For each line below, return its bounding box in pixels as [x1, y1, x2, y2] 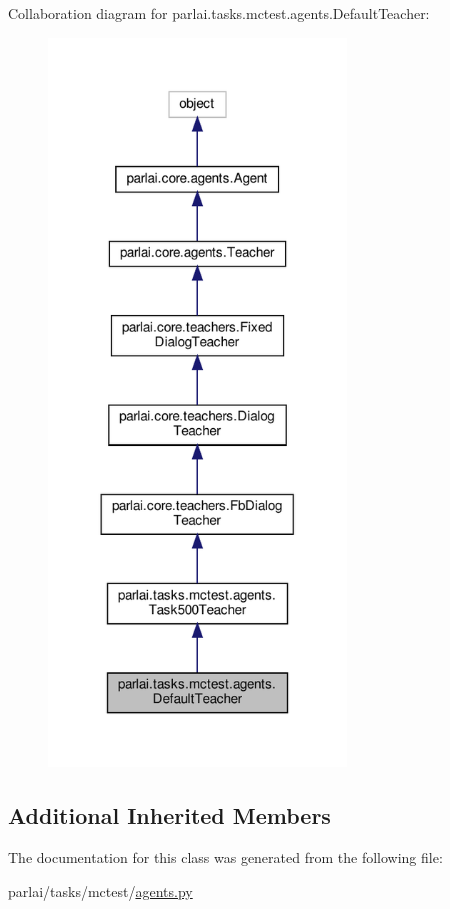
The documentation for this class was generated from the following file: [8, 847, 443, 868]
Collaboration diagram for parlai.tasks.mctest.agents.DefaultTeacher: [8, 3, 430, 23]
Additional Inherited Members [8, 800, 331, 831]
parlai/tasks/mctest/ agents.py [8, 880, 193, 901]
